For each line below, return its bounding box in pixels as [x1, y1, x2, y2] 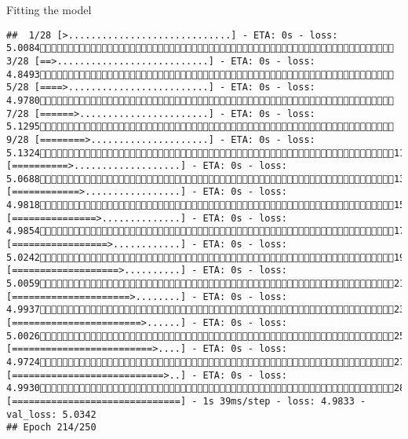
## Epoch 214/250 [6, 422, 97, 434]
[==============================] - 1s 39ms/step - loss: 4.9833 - [6, 395, 366, 407]
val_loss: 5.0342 [6, 408, 97, 420]
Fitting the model [6, 2, 92, 17]
